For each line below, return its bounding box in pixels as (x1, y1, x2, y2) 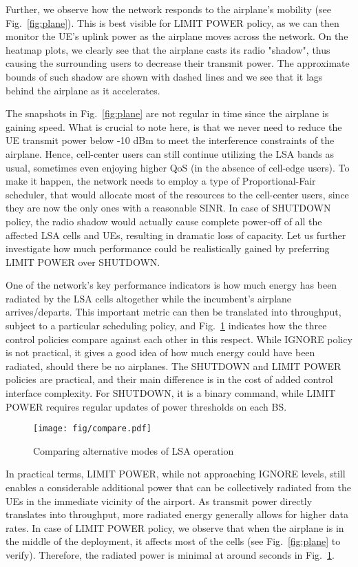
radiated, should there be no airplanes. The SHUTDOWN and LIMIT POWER (6, 358, 341, 373)
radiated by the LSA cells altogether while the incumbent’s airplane (6, 291, 292, 305)
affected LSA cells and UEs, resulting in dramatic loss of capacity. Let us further (6, 227, 346, 242)
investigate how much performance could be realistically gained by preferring (6, 241, 330, 256)
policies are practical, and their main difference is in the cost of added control (6, 372, 333, 386)
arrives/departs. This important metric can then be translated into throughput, (6, 305, 341, 319)
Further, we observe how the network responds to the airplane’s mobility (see (6, 2, 331, 16)
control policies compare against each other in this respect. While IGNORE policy (6, 331, 352, 346)
